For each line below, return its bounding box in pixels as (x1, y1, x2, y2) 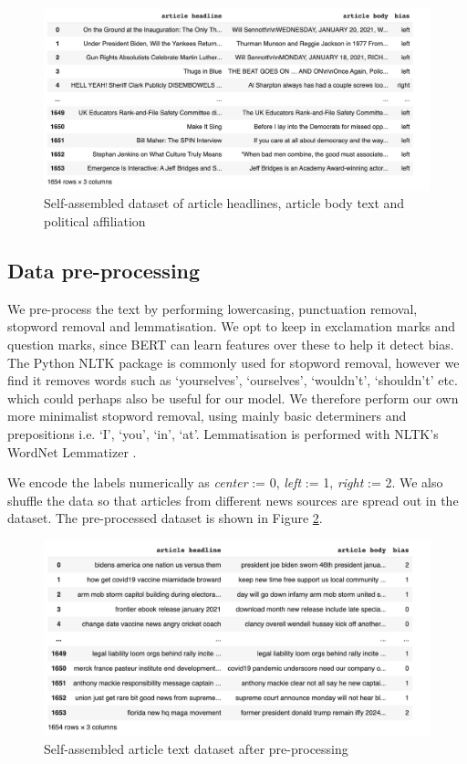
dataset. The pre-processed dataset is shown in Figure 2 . (7, 508, 323, 528)
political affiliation (44, 212, 146, 230)
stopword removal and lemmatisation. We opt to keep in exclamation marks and (7, 317, 456, 336)
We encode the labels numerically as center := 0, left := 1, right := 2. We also (7, 473, 443, 492)
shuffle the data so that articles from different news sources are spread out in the (7, 490, 459, 509)
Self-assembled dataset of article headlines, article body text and (44, 194, 405, 213)
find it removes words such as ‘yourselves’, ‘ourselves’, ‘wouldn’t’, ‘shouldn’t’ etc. (7, 371, 458, 390)
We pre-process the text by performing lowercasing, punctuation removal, (7, 298, 418, 318)
